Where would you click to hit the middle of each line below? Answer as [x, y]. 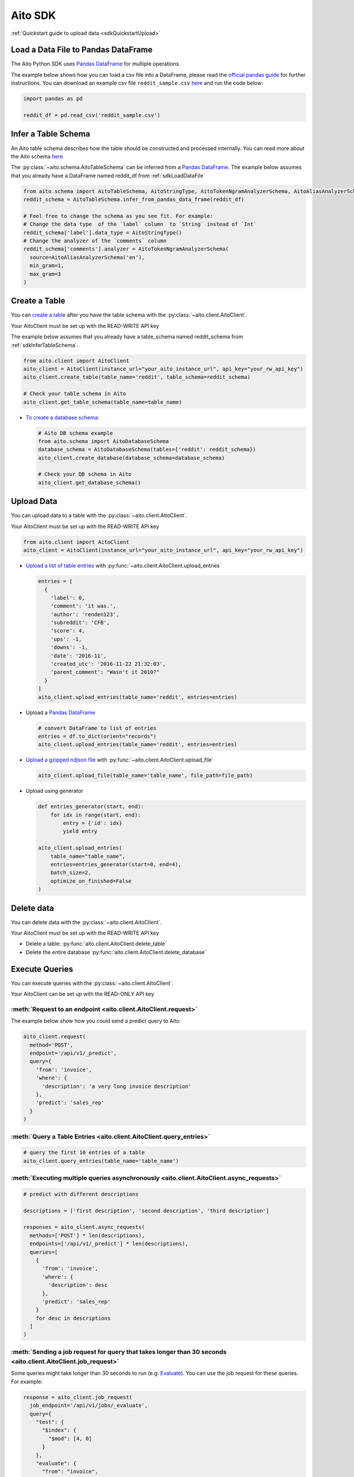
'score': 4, [68, 631]
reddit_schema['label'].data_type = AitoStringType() [103, 232]
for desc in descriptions [73, 1318]
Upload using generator [55, 791]
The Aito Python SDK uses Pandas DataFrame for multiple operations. [96, 64]
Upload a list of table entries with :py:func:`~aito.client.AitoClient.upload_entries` [124, 566]
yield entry [80, 831]
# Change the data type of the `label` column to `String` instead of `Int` [140, 224]
